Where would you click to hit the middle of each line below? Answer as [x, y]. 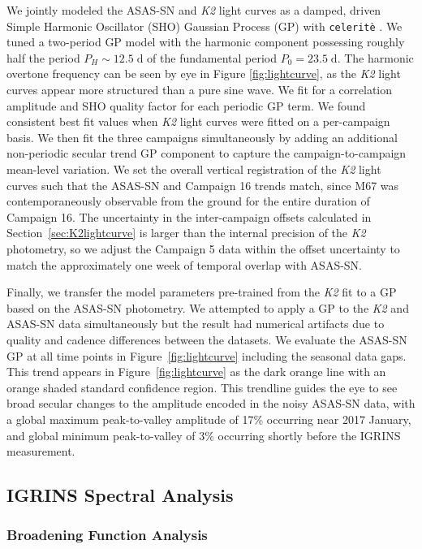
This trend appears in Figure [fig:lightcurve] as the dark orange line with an [196, 372]
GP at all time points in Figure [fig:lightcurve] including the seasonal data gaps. [207, 355]
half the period [43, 57]
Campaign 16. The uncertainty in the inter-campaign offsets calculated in [189, 216]
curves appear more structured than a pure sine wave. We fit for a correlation [200, 90]
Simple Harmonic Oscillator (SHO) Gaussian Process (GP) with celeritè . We [205, 26]
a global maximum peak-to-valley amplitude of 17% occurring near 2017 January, [209, 419]
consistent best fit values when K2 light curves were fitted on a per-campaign [198, 121]
